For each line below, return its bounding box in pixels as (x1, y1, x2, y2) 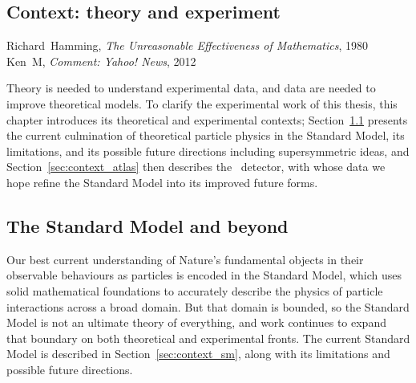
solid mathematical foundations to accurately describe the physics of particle (6, 282, 383, 299)
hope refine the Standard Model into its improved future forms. (6, 173, 318, 190)
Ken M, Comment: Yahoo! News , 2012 (6, 52, 196, 69)
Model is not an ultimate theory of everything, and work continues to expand (6, 314, 386, 331)
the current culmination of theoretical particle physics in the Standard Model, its (6, 127, 405, 144)
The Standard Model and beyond (6, 213, 289, 238)
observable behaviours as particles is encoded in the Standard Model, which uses (6, 267, 402, 283)
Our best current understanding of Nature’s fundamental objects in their (6, 251, 364, 267)
